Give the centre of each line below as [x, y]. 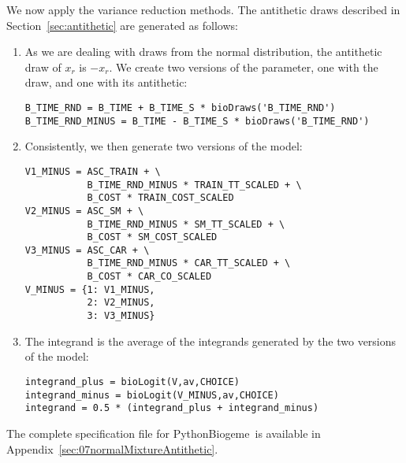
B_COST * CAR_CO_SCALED [149, 277]
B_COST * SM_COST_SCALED [152, 237]
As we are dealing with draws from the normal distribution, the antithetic [203, 52]
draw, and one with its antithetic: [106, 82]
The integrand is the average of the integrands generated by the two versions [210, 341]
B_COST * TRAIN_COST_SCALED [160, 198]
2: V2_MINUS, [121, 303]
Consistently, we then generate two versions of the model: [164, 146]
